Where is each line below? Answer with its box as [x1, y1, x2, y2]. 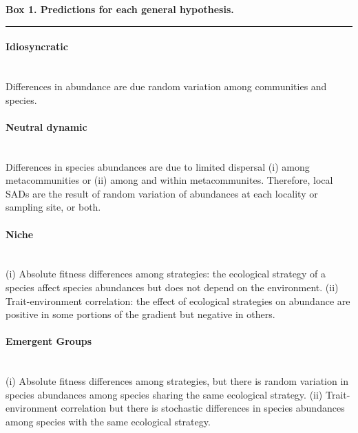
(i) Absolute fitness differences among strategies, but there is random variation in [6, 374, 349, 388]
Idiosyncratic [6, 39, 68, 54]
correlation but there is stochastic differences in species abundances [61, 401, 345, 415]
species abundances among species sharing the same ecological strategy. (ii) [6, 387, 323, 401]
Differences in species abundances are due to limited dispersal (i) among [6, 159, 310, 173]
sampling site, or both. [6, 200, 101, 214]
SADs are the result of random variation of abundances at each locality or [6, 186, 318, 200]
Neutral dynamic [6, 119, 87, 134]
